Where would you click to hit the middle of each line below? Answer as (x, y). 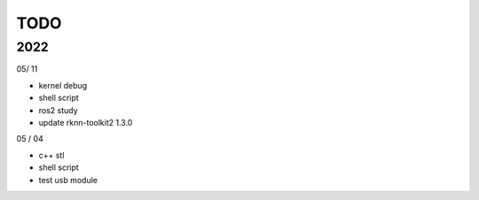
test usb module (68, 180)
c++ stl (51, 155)
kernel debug (63, 85)
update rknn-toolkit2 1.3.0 (86, 122)
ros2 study (59, 110)
